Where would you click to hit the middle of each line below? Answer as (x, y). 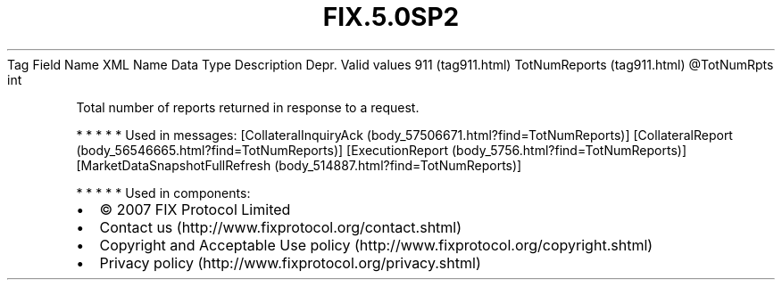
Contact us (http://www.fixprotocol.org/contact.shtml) (281, 227)
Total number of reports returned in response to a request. (248, 107)
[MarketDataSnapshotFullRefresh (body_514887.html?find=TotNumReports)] (299, 165)
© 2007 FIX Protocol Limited (195, 209)
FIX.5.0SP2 (391, 17)
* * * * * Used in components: (163, 193)
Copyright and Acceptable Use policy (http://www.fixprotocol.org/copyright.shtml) (376, 245)
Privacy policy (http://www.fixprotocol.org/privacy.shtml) (290, 262)
